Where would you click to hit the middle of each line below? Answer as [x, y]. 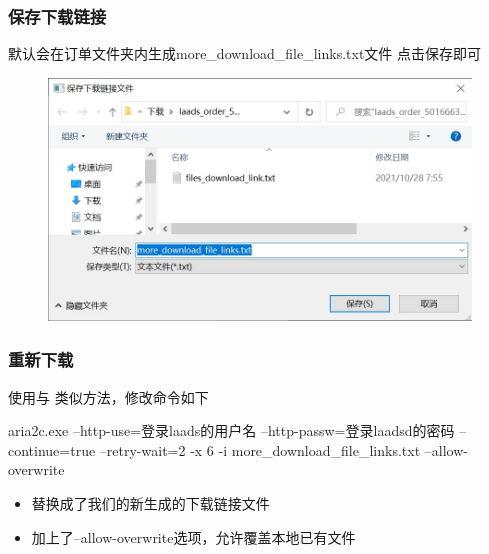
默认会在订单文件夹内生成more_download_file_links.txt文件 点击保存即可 [245, 53]
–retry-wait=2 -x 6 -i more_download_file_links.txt [260, 449]
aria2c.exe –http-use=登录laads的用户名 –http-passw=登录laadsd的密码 [231, 430]
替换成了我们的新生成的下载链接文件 [150, 502]
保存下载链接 [57, 15]
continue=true [52, 449]
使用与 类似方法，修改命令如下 [108, 396]
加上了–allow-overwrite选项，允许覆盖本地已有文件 [193, 536]
